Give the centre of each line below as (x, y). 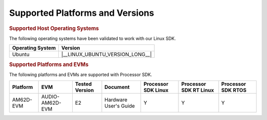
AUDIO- (50, 97)
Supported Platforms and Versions (82, 13)
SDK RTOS (234, 90)
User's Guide (120, 106)
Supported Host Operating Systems (54, 28)
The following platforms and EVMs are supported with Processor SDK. (81, 75)
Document (117, 87)
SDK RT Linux (198, 90)
